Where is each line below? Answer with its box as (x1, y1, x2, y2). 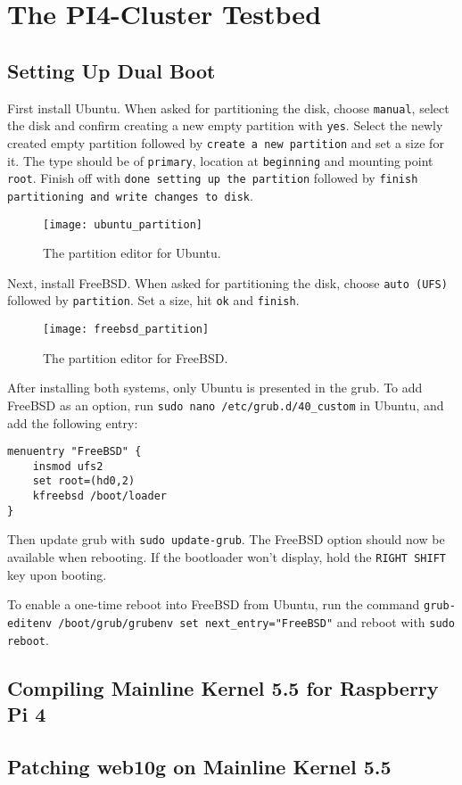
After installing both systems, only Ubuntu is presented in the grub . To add (7, 378, 423, 397)
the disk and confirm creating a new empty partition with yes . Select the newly (7, 116, 443, 135)
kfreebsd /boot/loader (32, 490, 167, 503)
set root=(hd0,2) (32, 475, 136, 488)
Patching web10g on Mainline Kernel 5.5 (7, 752, 392, 780)
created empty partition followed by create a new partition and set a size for (7, 133, 444, 152)
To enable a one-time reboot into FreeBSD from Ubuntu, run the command (7, 595, 420, 614)
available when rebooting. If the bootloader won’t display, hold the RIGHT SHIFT (7, 548, 446, 566)
